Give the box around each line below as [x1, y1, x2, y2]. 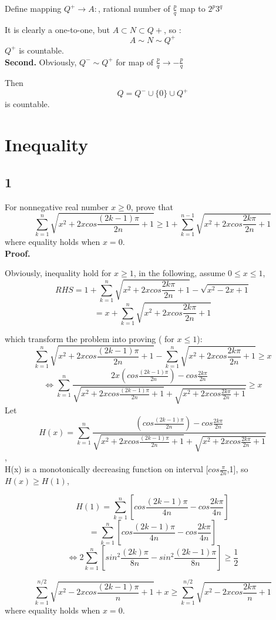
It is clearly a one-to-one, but [5, 23, 110, 35]
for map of [116, 55, 154, 68]
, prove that [130, 200, 173, 213]
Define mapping [5, 2, 62, 14]
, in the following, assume [133, 267, 225, 279]
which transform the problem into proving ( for [5, 332, 174, 344]
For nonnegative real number [5, 200, 109, 213]
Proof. [5, 247, 31, 259]
